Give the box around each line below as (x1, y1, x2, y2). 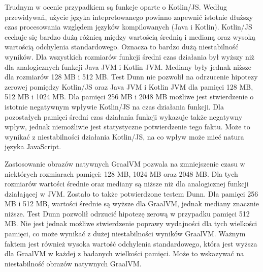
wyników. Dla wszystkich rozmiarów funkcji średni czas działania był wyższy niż (5, 51, 254, 62)
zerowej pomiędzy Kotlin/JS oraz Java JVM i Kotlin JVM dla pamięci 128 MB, (5, 81, 253, 92)
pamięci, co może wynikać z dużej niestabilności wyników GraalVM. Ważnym (5, 228, 246, 239)
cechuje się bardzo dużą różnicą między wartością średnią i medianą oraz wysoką (5, 31, 255, 42)
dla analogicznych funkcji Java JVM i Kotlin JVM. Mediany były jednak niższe (5, 61, 252, 72)
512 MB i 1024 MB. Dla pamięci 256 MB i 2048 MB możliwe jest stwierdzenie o (5, 91, 254, 102)
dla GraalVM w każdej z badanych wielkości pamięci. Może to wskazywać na (5, 248, 244, 259)
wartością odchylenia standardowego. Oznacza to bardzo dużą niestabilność (5, 41, 239, 52)
